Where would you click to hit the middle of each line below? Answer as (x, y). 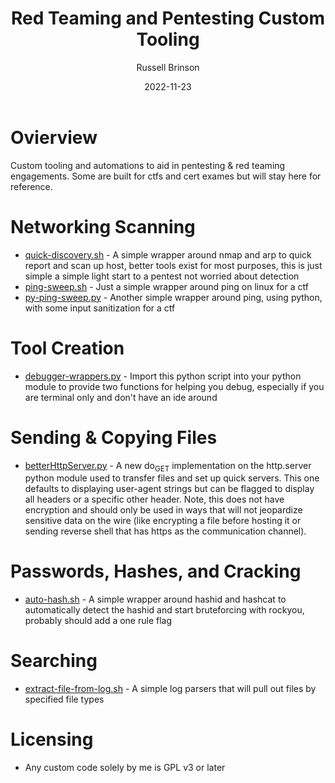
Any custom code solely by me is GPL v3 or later (125, 768)
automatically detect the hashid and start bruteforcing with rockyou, (164, 610)
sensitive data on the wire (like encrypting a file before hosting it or (163, 521)
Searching (54, 661)
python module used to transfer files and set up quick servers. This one (172, 478)
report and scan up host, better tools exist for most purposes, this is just (173, 265)
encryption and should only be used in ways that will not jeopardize (163, 510)
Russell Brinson (168, 67)
